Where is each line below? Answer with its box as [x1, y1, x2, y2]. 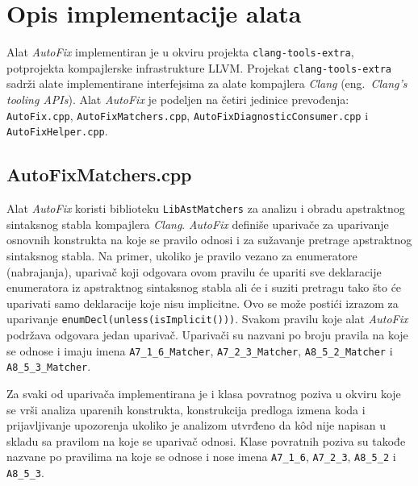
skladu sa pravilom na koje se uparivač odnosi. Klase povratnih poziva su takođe [6, 432, 406, 449]
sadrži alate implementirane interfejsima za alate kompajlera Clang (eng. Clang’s [6, 75, 408, 92]
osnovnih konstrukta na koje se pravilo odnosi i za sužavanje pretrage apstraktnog [6, 231, 412, 248]
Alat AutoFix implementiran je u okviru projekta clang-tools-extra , [6, 44, 354, 60]
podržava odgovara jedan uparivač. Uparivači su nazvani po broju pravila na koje [6, 326, 408, 343]
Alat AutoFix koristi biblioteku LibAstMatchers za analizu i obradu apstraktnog [6, 200, 405, 217]
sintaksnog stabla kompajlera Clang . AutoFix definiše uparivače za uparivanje [6, 215, 389, 232]
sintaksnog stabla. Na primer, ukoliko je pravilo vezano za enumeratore [6, 247, 357, 264]
